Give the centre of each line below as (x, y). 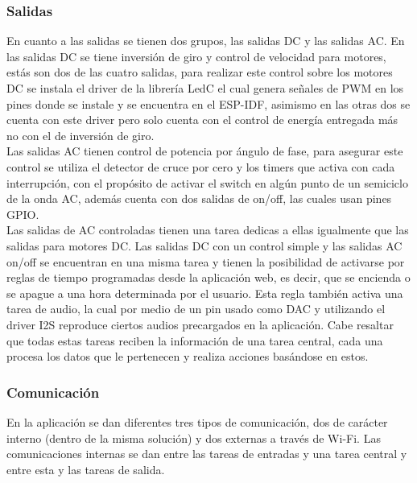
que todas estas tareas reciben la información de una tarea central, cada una (195, 340)
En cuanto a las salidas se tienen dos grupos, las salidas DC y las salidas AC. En (206, 41)
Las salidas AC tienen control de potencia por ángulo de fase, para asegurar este (205, 151)
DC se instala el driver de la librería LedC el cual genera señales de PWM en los (205, 88)
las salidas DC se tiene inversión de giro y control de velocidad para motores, (196, 56)
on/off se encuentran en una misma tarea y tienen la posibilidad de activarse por (206, 261)
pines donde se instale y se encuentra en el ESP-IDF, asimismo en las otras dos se (208, 103)
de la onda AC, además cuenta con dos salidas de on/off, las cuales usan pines (199, 198)
